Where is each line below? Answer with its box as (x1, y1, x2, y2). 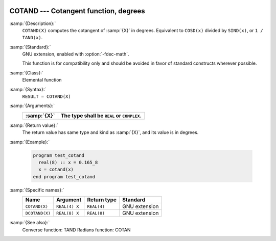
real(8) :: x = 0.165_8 (38, 159, 98, 165)
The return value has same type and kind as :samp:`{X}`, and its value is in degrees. (22, 129, 199, 136)
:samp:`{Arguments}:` (9, 102, 55, 109)
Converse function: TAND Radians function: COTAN (22, 227, 131, 233)
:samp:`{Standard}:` (9, 44, 51, 50)
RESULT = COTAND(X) (22, 94, 71, 99)
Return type (87, 196, 117, 203)
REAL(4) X (56, 204, 79, 209)
